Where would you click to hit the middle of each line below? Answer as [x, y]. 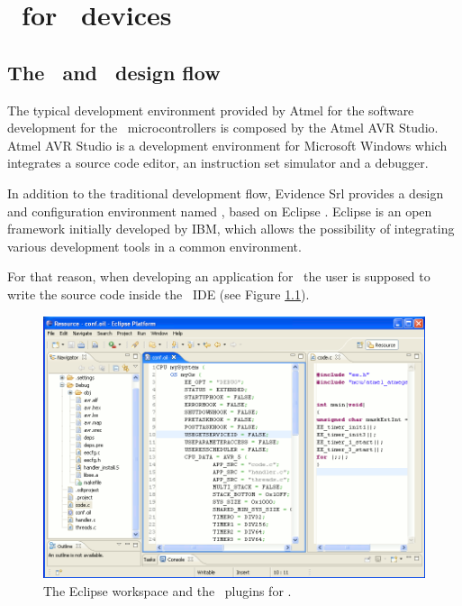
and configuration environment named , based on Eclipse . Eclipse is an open [220, 211]
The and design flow [114, 72]
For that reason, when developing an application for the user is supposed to [219, 276]
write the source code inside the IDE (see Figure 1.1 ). [159, 294]
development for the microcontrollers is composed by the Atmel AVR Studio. [223, 128]
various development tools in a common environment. [154, 246]
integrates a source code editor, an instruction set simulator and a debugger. [218, 163]
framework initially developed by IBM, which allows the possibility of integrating [231, 229]
